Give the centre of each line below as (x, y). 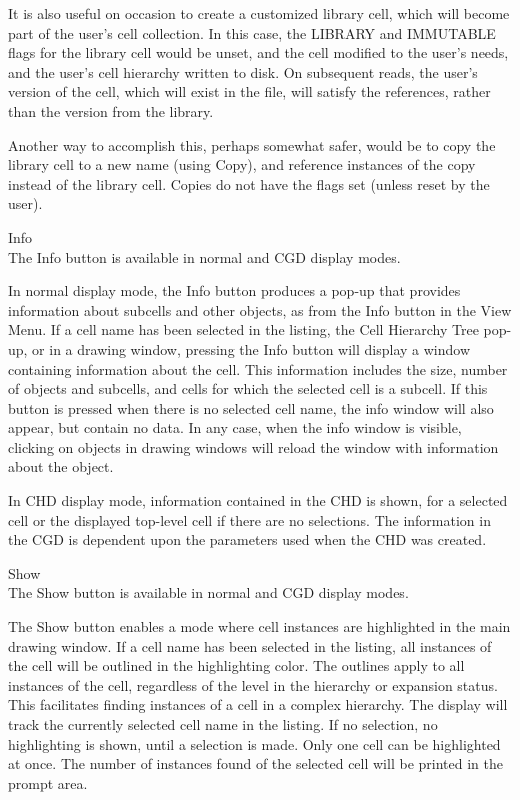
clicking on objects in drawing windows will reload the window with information (253, 446)
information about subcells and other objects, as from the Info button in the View (260, 309)
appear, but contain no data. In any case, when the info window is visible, (235, 427)
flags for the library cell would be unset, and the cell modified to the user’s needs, (258, 52)
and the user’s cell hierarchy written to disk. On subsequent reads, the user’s (243, 71)
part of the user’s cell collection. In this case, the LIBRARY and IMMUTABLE (252, 32)
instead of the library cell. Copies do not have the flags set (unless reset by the (249, 183)
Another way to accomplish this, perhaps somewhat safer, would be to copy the (252, 144)
